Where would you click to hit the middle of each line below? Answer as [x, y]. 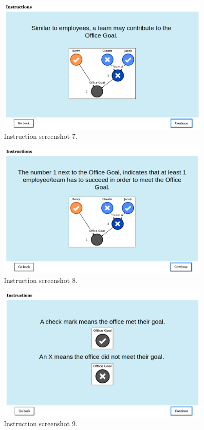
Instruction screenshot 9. [41, 423]
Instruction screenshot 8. [41, 280]
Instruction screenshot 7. [41, 136]
